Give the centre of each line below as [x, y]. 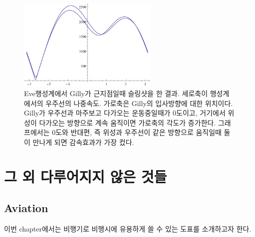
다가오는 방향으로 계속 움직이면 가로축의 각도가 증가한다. [127, 122]
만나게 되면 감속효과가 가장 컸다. [83, 142]
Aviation [26, 208]
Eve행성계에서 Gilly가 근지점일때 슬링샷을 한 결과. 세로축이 [116, 93]
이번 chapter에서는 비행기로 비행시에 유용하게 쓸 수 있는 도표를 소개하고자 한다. [128, 229]
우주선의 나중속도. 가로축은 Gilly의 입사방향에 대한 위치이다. [139, 103]
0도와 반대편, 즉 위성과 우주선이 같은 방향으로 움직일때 [137, 132]
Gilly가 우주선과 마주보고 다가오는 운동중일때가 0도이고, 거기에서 [125, 113]
